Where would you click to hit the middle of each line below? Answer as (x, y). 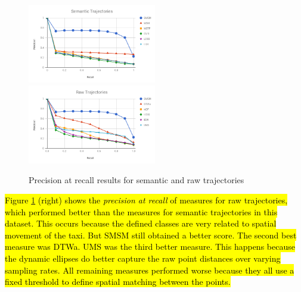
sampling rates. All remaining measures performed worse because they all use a (150, 270)
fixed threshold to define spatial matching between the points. (118, 282)
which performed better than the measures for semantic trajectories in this (141, 211)
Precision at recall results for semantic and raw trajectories (136, 180)
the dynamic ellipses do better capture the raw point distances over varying (143, 258)
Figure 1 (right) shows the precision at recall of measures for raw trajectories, (146, 200)
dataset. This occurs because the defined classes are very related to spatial (141, 223)
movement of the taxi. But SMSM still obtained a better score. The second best (151, 235)
